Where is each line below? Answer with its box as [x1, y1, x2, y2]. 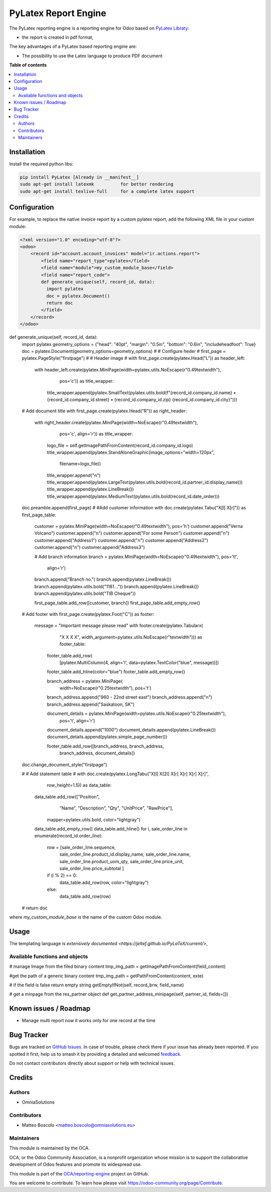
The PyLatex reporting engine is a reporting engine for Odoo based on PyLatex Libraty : [9, 25, 189, 31]
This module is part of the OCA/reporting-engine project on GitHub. [9, 1170, 149, 1176]
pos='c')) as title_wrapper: [59, 378, 114, 384]
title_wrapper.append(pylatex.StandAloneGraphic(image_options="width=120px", [47, 449, 215, 455]
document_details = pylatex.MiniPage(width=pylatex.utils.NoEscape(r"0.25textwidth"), [47, 710, 226, 716]
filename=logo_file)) [59, 461, 101, 467]
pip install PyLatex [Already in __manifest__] [20, 174, 139, 180]
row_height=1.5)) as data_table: [47, 782, 112, 788]
